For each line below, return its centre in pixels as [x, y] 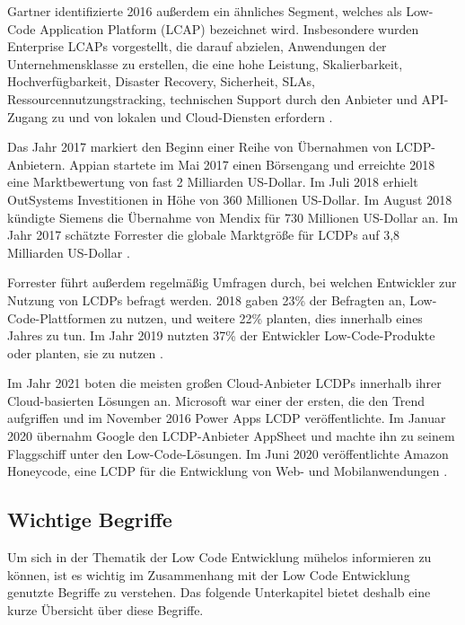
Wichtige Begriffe [90, 519]
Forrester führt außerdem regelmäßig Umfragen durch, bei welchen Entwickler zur [232, 282]
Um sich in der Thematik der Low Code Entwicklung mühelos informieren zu [219, 557]
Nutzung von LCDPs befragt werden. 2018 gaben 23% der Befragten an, [206, 299]
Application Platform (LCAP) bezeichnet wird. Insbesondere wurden [229, 28]
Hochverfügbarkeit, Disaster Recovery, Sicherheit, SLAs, [161, 81]
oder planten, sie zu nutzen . [85, 352]
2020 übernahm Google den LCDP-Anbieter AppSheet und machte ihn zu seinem [231, 436]
